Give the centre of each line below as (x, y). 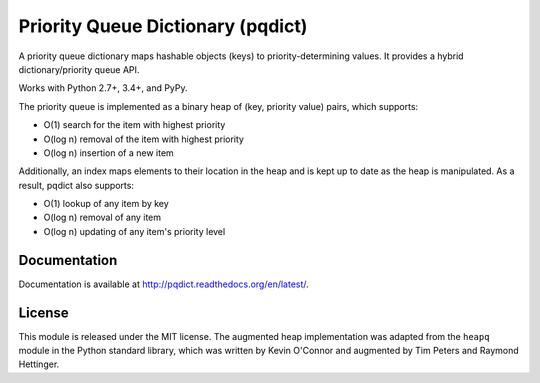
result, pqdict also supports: (76, 185)
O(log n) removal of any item (102, 217)
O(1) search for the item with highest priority (134, 125)
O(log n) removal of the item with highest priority (144, 139)
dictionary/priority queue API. (79, 69)
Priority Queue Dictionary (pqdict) (163, 26)
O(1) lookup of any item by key (106, 204)
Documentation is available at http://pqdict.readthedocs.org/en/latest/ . (163, 284)
